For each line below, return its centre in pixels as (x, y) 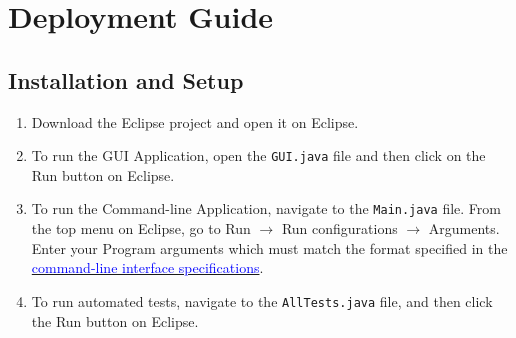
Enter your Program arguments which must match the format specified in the (269, 247)
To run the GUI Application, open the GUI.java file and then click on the (258, 155)
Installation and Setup (126, 79)
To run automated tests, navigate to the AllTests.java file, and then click (262, 300)
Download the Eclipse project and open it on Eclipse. (195, 121)
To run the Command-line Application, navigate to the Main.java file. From (266, 208)
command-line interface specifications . (147, 267)
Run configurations (339, 228)
